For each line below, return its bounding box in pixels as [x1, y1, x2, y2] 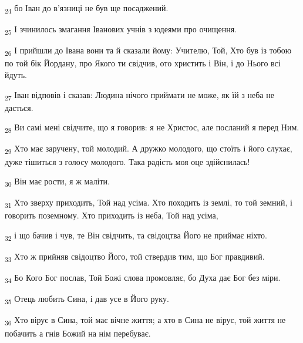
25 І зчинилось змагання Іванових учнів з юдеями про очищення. [5, 23, 237, 36]
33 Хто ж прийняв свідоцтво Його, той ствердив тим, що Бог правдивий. [5, 250, 265, 264]
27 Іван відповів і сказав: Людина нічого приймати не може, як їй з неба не [5, 88, 274, 102]
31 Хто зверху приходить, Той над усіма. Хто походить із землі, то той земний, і [5, 196, 292, 210]
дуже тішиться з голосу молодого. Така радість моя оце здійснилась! [5, 155, 250, 167]
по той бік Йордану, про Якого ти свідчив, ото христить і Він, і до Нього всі [5, 57, 281, 69]
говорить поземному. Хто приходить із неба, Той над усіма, [5, 209, 218, 221]
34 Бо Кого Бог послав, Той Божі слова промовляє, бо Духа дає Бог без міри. [5, 271, 281, 285]
